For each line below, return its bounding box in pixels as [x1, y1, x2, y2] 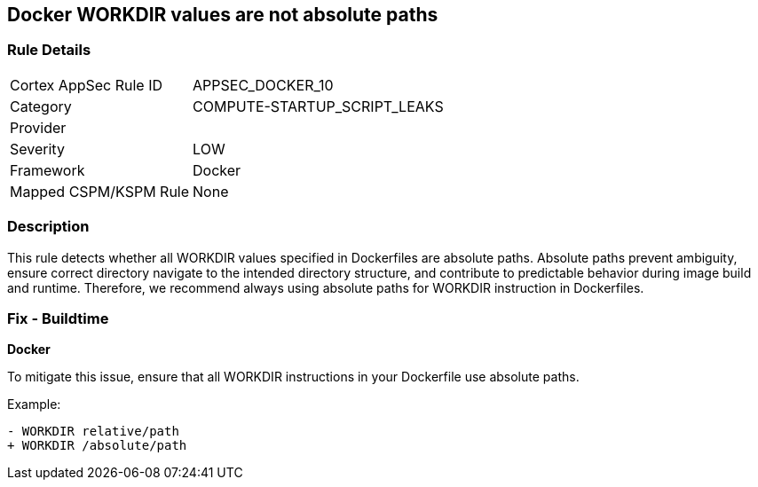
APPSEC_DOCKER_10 [193, 75, 334, 94]
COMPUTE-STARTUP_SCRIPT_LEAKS [193, 97, 444, 115]
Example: [7, 397, 61, 412]
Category [10, 97, 72, 115]
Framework [10, 161, 85, 179]
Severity [10, 139, 65, 158]
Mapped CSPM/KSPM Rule [10, 182, 190, 200]
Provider [10, 118, 67, 137]
